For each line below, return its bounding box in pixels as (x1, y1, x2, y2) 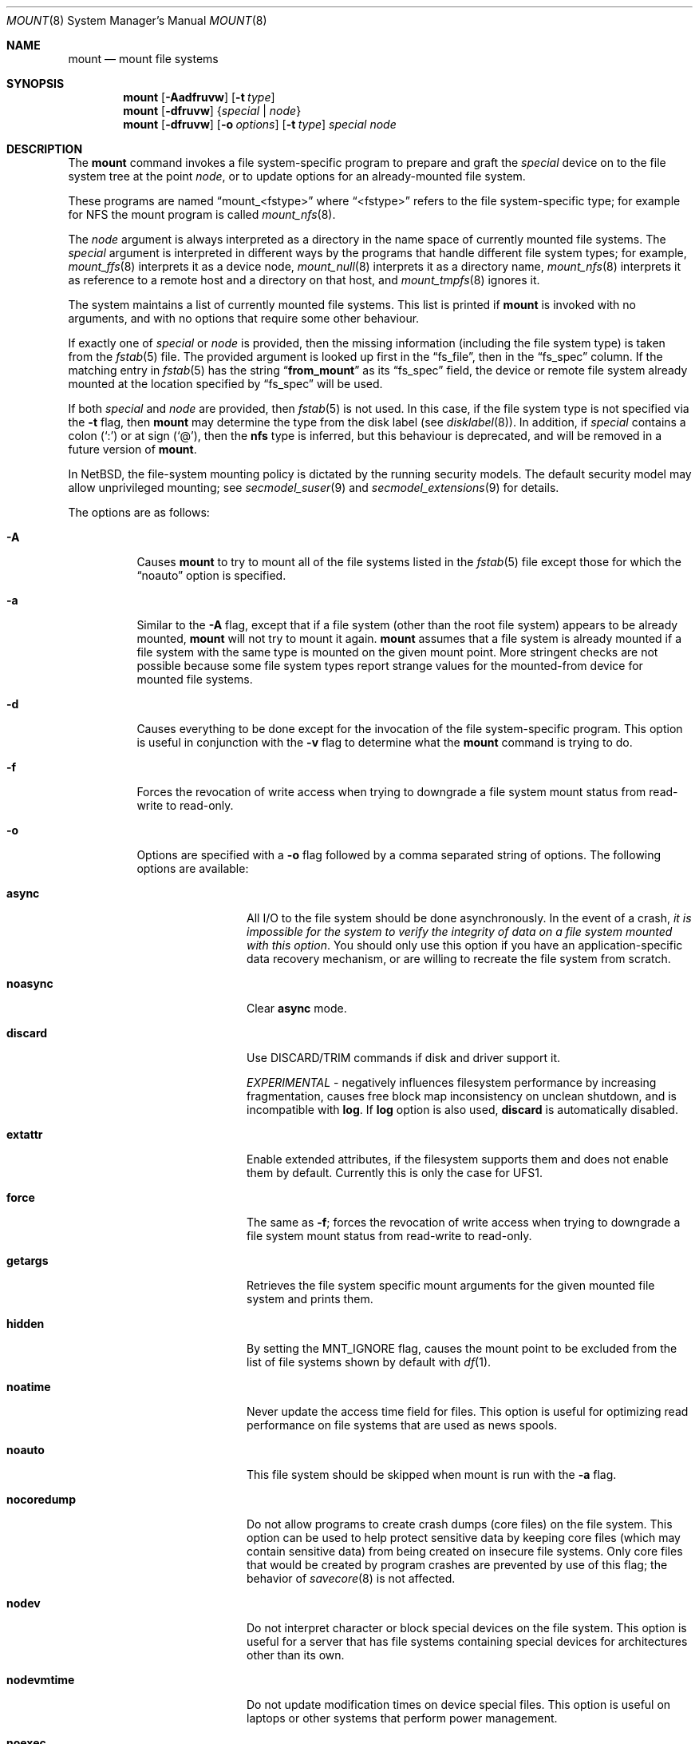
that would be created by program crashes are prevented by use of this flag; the (247, 1558, 668, 1572)
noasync (6, 977, 53, 990)
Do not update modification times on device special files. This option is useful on (247, 1698, 671, 1711)
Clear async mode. (247, 1001, 347, 1015)
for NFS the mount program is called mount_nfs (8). (68, 208, 336, 221)
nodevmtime (6, 1673, 75, 1687)
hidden (6, 1317, 45, 1330)
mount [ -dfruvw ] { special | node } (123, 104, 302, 117)
